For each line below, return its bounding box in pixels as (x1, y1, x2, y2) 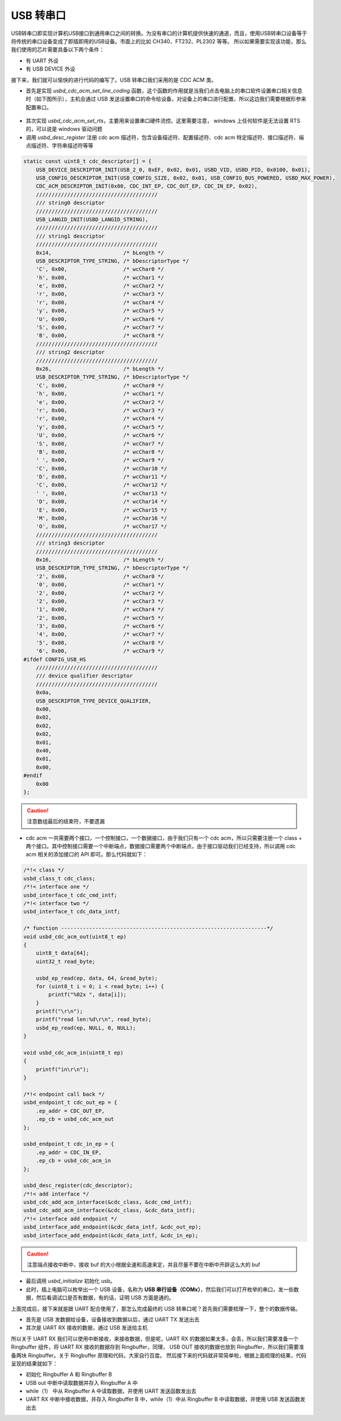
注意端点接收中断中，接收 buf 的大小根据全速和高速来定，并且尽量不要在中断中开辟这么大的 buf (27, 1261, 260, 1268)
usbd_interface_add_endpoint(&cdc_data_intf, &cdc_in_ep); (23, 1232, 198, 1239)
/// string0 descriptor (36, 199, 105, 206)
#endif (23, 772, 43, 779)
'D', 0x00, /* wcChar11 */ (36, 473, 168, 480)
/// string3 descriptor (36, 540, 105, 547)
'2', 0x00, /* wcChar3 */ (36, 598, 164, 604)
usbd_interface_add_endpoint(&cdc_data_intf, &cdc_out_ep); (23, 1224, 202, 1231)
